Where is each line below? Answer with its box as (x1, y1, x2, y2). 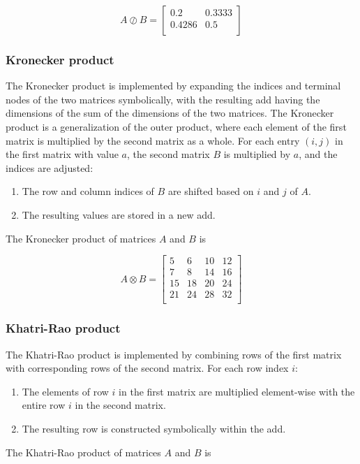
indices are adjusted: (6, 160, 93, 175)
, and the (299, 147, 338, 161)
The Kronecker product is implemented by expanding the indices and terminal (6, 78, 341, 93)
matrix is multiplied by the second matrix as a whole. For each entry (6, 133, 300, 147)
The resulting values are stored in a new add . (22, 207, 216, 222)
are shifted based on (167, 184, 254, 198)
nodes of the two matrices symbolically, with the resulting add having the (6, 92, 320, 106)
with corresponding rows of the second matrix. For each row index (6, 361, 289, 375)
